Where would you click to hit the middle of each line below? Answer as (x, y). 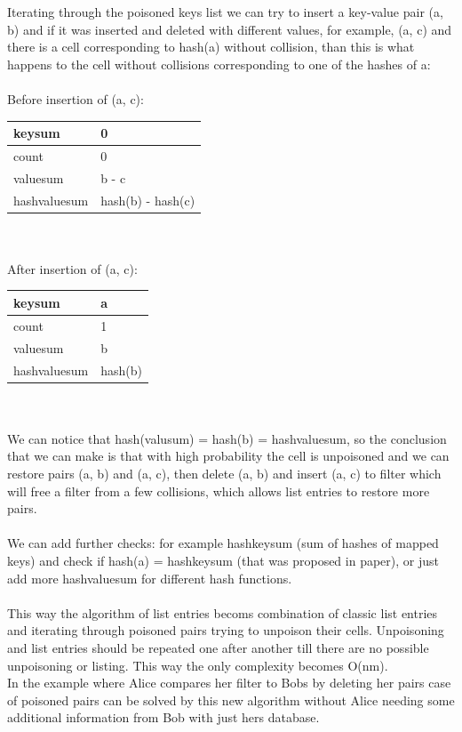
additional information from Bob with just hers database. (163, 717)
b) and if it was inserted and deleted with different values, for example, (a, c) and (230, 29)
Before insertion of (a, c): (76, 98)
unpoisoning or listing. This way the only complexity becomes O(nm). (198, 665)
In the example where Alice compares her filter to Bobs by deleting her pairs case (229, 683)
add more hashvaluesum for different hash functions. (150, 578)
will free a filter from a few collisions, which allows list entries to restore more (219, 491)
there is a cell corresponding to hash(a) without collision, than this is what (211, 47)
